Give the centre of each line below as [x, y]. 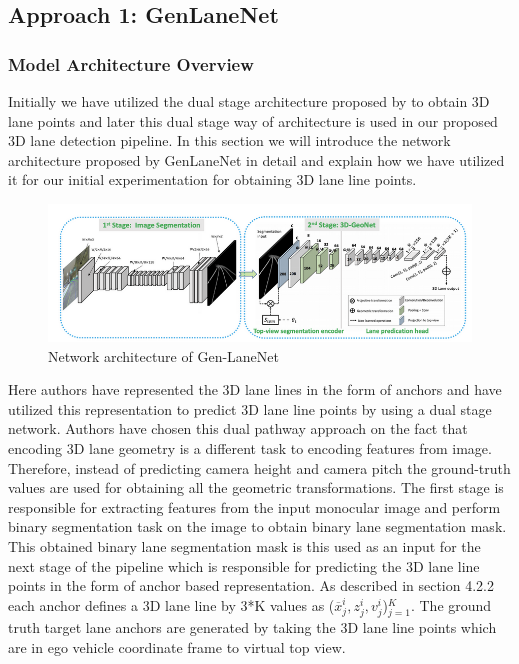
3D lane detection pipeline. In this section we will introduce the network [229, 140]
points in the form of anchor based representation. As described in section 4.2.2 [251, 585]
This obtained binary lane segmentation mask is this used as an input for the [244, 546]
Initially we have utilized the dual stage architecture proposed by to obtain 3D [249, 101]
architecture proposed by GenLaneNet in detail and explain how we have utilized [256, 159]
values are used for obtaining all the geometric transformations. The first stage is [256, 487]
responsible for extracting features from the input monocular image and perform [254, 506]
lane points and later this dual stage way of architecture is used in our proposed [253, 120]
